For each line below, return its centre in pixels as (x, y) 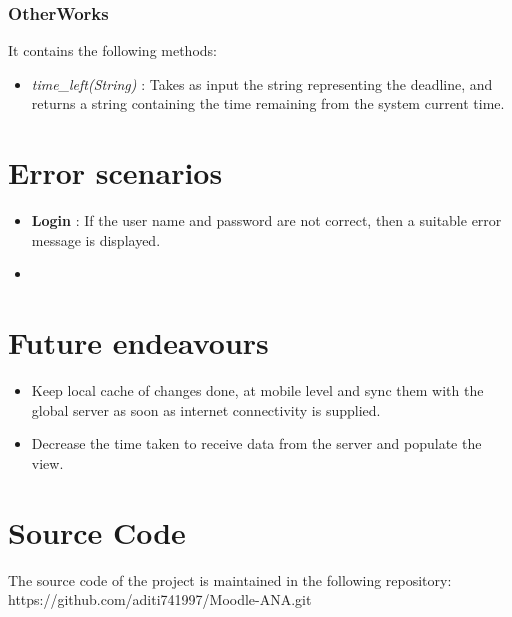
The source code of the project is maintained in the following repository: (230, 579)
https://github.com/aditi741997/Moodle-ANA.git (160, 599)
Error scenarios (115, 172)
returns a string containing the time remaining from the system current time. (268, 103)
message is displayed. (96, 239)
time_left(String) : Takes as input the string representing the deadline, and (262, 83)
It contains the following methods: (112, 50)
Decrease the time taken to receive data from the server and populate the (256, 443)
